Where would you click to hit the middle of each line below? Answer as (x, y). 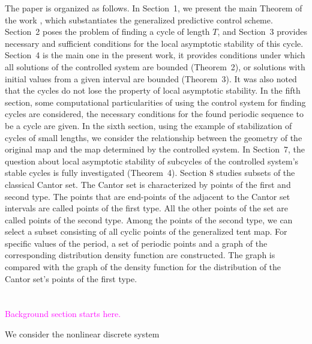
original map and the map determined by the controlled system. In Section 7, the (155, 149)
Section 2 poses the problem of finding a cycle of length (107, 32)
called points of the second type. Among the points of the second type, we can (149, 219)
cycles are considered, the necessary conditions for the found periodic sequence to (154, 114)
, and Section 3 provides (262, 32)
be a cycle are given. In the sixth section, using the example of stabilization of (148, 125)
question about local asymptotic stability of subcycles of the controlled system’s (152, 161)
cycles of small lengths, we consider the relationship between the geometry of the (154, 137)
